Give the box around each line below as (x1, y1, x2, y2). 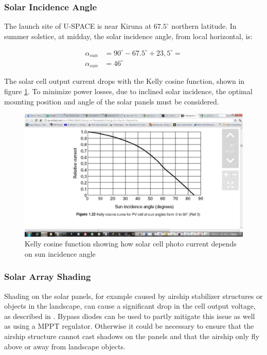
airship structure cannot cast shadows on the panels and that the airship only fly (4, 331, 259, 342)
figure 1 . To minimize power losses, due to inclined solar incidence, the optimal (4, 85, 253, 96)
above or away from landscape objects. (4, 341, 126, 351)
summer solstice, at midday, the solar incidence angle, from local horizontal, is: (4, 30, 253, 41)
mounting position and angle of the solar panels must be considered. (4, 96, 219, 106)
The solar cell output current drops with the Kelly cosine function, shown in (4, 76, 245, 86)
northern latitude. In (171, 21, 237, 31)
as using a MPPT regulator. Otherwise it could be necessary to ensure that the (4, 321, 254, 331)
